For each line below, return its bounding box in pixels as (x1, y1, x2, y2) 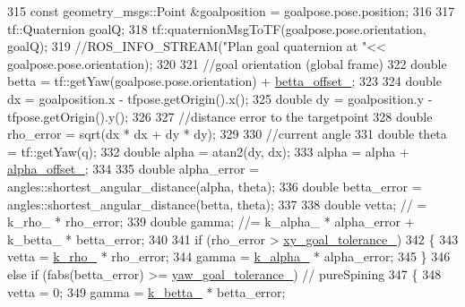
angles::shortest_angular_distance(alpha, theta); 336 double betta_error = (7, 176, 422, 195)
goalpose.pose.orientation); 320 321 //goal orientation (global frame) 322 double (7, 54, 447, 72)
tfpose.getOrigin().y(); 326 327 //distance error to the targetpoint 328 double (7, 107, 433, 125)
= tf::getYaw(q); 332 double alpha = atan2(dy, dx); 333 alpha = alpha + (7, 141, 409, 160)
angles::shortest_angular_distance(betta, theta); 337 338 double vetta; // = (7, 194, 427, 213)
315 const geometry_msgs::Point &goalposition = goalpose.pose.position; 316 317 (7, 2, 455, 20)
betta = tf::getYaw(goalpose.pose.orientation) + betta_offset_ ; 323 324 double (7, 72, 442, 90)
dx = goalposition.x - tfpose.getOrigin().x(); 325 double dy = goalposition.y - (7, 89, 433, 107)
